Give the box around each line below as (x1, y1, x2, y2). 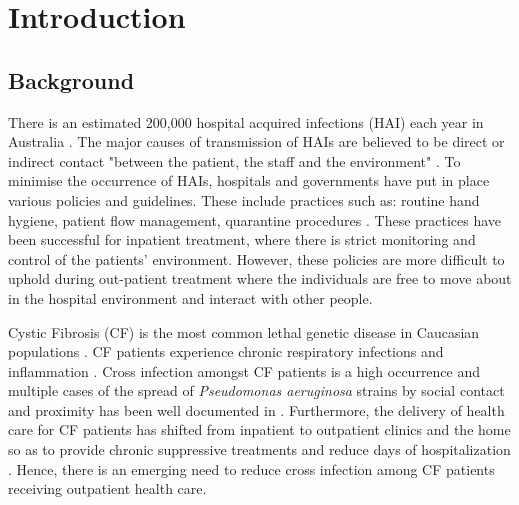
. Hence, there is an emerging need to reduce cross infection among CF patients (8, 458, 495, 479)
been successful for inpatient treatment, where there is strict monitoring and (8, 229, 476, 250)
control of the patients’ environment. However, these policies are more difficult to (8, 248, 505, 269)
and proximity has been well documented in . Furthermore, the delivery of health (8, 399, 505, 420)
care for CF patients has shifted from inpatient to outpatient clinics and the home (8, 419, 511, 440)
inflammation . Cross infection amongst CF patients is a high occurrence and (8, 360, 481, 381)
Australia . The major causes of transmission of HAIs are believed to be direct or (8, 131, 505, 152)
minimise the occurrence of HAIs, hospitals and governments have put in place (8, 170, 490, 191)
